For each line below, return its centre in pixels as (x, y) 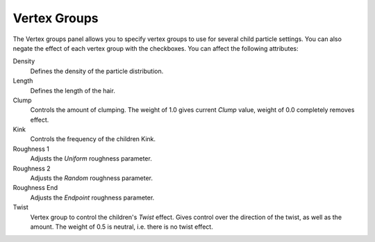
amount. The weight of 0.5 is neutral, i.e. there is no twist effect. (122, 227)
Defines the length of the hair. (73, 90)
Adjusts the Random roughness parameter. (91, 178)
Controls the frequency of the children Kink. (93, 139)
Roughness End (35, 188)
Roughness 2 (32, 168)
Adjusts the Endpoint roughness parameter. (92, 197)
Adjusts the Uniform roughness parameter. (91, 159)
